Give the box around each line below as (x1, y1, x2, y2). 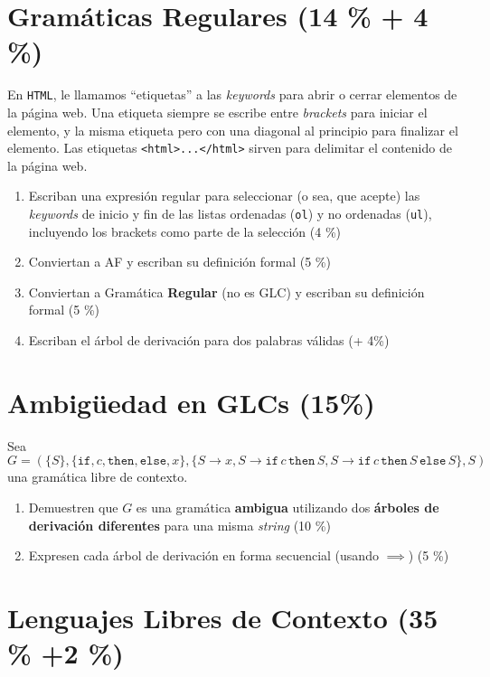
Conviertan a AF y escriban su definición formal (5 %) (28, 252, 331, 271)
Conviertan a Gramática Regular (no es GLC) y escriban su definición (28, 282, 425, 301)
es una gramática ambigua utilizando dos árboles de (136, 497, 439, 516)
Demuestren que (28, 497, 118, 516)
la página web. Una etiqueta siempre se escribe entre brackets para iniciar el (7, 102, 428, 121)
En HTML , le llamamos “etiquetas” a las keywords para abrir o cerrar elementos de (7, 85, 457, 104)
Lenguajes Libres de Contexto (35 (7, 598, 438, 635)
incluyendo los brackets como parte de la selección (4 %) (28, 221, 341, 240)
